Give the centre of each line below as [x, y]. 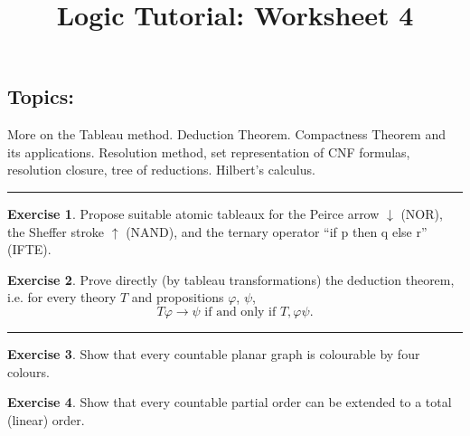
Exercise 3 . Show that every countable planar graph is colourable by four [214, 353]
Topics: [41, 96]
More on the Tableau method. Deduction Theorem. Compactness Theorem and [226, 134]
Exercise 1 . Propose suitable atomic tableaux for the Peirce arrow [193, 213]
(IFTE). [29, 249]
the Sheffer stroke [56, 231]
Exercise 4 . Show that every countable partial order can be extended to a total [230, 402]
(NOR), [422, 213]
